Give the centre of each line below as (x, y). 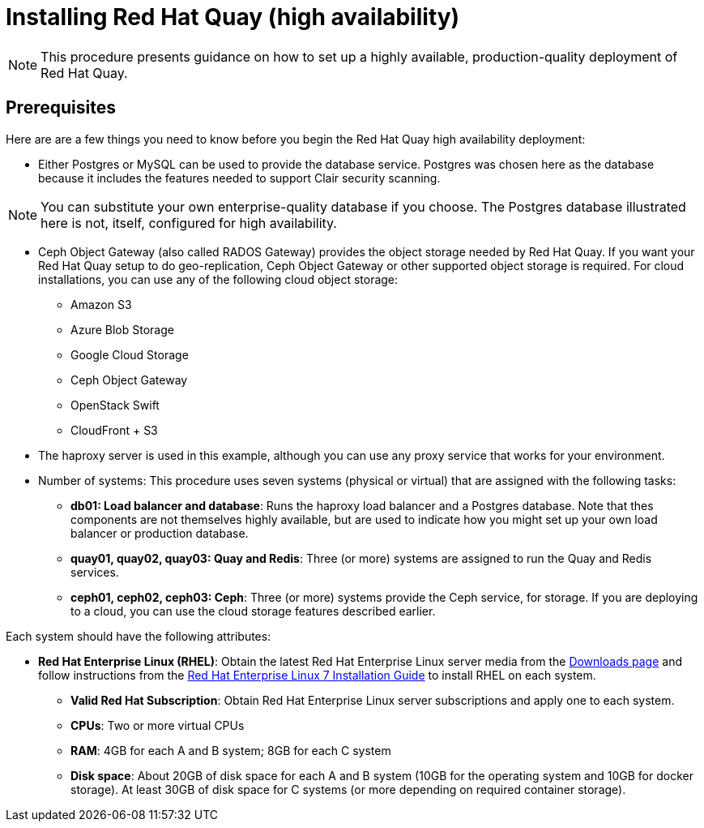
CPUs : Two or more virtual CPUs (158, 725)
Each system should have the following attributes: (139, 636)
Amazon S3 (101, 304)
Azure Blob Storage (122, 329)
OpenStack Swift (115, 405)
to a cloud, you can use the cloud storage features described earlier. (253, 611)
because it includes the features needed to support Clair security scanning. (239, 178)
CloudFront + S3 (114, 430)
